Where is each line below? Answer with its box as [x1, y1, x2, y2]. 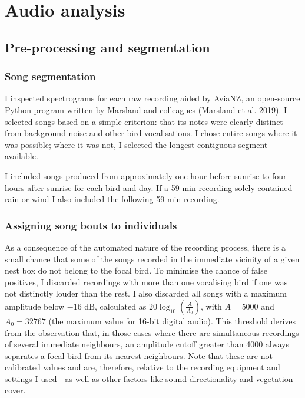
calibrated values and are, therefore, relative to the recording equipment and [5, 361, 280, 373]
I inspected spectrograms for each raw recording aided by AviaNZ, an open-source [5, 92, 300, 104]
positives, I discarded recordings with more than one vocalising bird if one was [5, 275, 288, 288]
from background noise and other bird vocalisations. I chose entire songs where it [5, 127, 297, 139]
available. [5, 150, 38, 162]
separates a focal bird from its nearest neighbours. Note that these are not [5, 349, 273, 361]
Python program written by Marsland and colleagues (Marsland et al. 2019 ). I [5, 103, 287, 116]
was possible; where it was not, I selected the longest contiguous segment [5, 138, 268, 150]
